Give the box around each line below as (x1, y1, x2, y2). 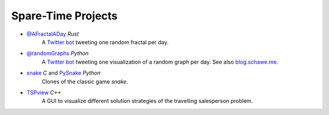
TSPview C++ (26, 88, 62, 96)
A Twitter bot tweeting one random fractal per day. (41, 38, 169, 45)
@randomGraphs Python (26, 50, 89, 57)
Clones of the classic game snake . (41, 77, 129, 85)
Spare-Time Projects (11, 9, 118, 22)
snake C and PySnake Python (26, 70, 101, 77)
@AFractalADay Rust (26, 30, 79, 38)
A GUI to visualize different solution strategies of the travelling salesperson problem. (41, 97, 253, 105)
